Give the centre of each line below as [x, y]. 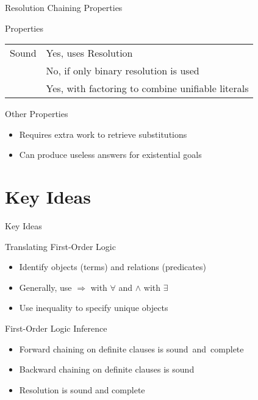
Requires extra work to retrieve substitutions [103, 134]
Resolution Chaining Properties [64, 7]
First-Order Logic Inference [56, 328]
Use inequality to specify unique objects [94, 308]
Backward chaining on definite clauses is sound [107, 369]
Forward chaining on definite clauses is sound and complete [131, 348]
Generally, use [45, 287]
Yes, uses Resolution [89, 53]
